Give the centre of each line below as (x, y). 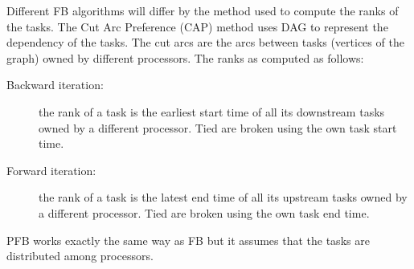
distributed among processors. (80, 256)
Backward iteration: (55, 85)
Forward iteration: (51, 170)
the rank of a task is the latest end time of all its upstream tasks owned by (223, 197)
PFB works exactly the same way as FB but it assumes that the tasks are (188, 240)
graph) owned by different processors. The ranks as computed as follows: (185, 57)
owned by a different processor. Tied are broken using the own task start (218, 127)
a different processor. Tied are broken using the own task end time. (204, 212)
